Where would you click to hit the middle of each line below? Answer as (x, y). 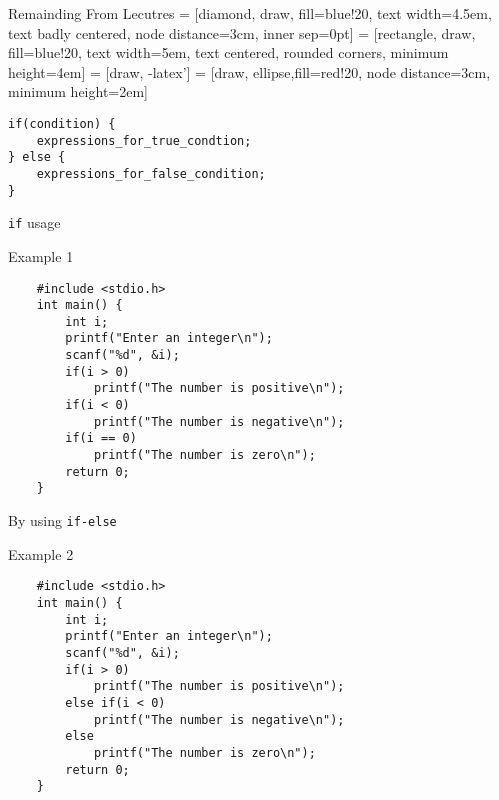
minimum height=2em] (78, 91)
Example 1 (41, 255)
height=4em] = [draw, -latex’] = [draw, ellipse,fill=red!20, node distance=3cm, (249, 71)
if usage (34, 222)
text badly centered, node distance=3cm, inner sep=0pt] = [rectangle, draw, (242, 32)
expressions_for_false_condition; (151, 173)
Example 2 (41, 553)
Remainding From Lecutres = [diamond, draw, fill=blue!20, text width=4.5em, (250, 13)
